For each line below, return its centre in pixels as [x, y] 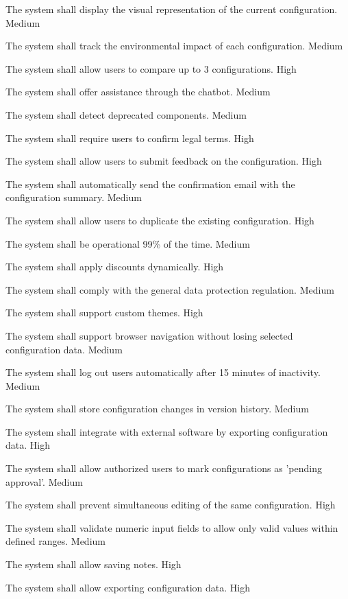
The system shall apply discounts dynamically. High [115, 267]
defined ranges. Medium [55, 541]
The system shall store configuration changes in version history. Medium [157, 409]
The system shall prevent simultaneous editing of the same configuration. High [171, 505]
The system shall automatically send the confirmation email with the [150, 184]
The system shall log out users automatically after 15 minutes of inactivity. [163, 372]
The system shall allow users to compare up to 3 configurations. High [151, 68]
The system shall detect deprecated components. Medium [126, 114]
